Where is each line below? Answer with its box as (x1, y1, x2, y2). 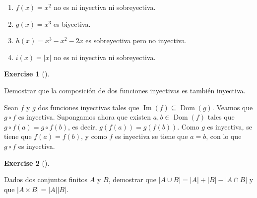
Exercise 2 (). (4, 157, 50, 168)
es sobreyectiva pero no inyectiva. (85, 35, 187, 46)
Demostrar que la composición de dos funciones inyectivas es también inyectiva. (4, 85, 246, 95)
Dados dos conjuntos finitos (4, 174, 88, 185)
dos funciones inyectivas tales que (38, 102, 139, 112)
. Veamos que (212, 102, 253, 112)
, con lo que (206, 131, 242, 141)
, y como (81, 131, 107, 141)
